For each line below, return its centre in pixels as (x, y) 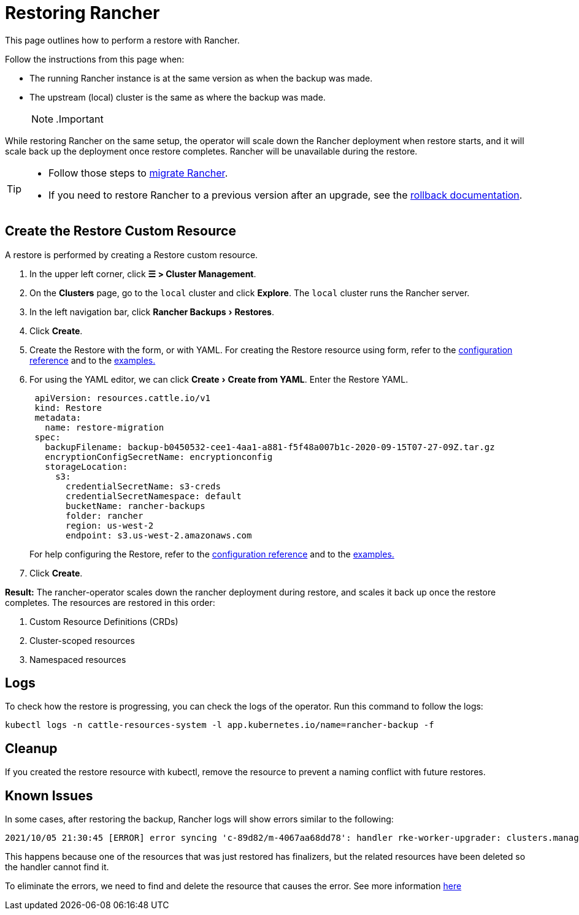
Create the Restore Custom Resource (121, 231)
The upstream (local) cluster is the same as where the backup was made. (178, 97)
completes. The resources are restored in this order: (110, 602)
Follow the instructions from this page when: (95, 59)
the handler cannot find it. (57, 867)
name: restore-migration (105, 427)
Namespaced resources (78, 659)
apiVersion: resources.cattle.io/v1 (123, 398)
